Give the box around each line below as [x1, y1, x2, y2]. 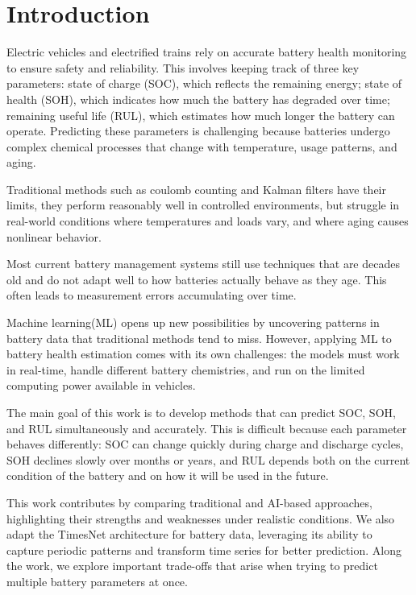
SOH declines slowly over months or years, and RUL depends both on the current [6, 451, 410, 468]
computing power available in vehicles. [6, 377, 196, 394]
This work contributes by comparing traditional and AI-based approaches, [6, 494, 372, 510]
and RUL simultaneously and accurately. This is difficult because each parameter [6, 419, 407, 436]
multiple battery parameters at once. [6, 572, 188, 589]
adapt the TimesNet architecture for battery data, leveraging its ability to [6, 526, 372, 543]
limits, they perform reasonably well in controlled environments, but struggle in [6, 196, 400, 213]
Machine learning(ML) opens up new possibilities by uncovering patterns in [6, 314, 380, 331]
